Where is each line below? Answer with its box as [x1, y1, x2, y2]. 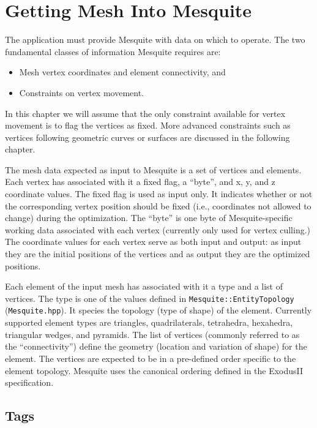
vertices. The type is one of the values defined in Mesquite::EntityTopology [5, 291, 294, 304]
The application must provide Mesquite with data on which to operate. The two [5, 33, 305, 46]
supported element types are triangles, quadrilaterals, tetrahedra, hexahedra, [5, 316, 293, 329]
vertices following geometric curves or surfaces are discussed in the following [5, 130, 290, 143]
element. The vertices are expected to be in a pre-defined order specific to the [5, 351, 296, 364]
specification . [5, 376, 54, 389]
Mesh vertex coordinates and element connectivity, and [19, 66, 226, 78]
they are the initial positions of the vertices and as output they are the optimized [5, 247, 310, 260]
